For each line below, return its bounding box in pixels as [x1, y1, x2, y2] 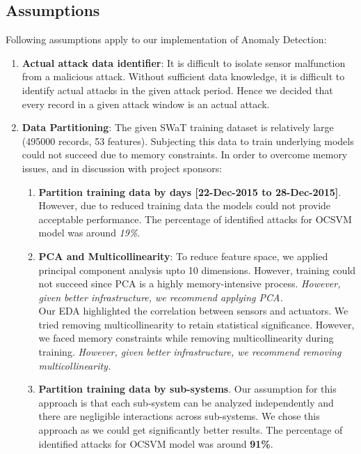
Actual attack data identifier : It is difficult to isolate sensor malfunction [22, 55, 346, 70]
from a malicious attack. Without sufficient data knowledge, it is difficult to [22, 69, 345, 84]
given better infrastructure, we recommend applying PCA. [38, 289, 283, 304]
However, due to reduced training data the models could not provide [38, 198, 331, 213]
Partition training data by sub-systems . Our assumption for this [38, 381, 337, 396]
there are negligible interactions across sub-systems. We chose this [38, 409, 320, 423]
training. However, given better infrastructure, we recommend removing [38, 345, 342, 359]
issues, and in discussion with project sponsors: [22, 160, 223, 175]
